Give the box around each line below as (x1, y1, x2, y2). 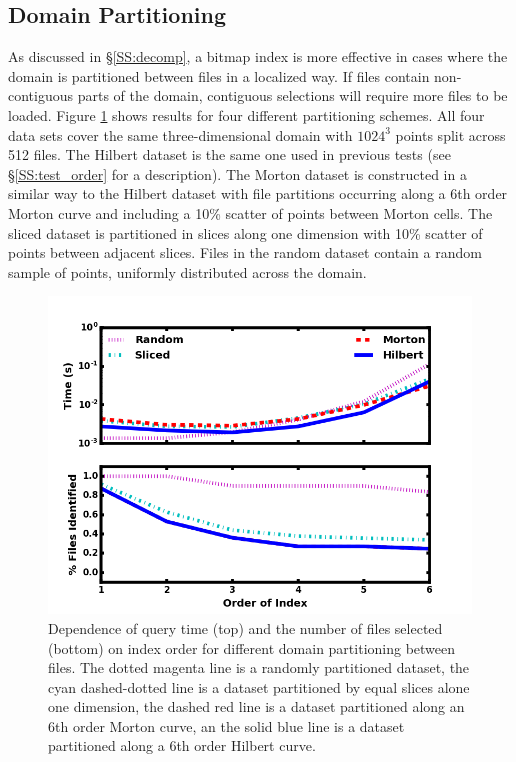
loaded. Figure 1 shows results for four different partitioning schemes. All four (8, 104, 485, 125)
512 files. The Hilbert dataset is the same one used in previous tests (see (8, 144, 451, 165)
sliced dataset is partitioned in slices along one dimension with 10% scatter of (8, 222, 483, 243)
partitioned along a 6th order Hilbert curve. (48, 735, 316, 756)
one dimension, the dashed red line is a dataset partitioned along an (48, 696, 465, 717)
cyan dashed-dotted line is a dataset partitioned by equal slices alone (48, 676, 470, 697)
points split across (395, 124, 506, 145)
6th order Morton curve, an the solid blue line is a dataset (48, 715, 405, 736)
